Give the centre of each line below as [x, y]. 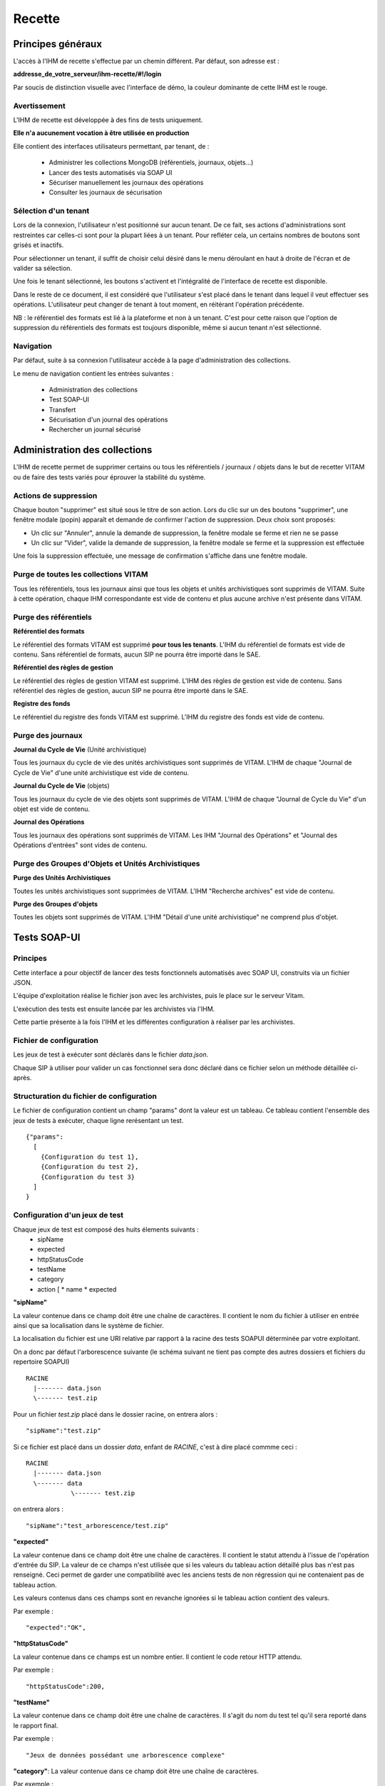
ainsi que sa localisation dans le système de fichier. [88, 1326]
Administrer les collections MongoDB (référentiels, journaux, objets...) [151, 163]
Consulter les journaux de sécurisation [106, 192]
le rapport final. [36, 1725]
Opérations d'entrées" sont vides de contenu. [80, 845]
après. [22, 1078]
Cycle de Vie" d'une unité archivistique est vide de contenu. [101, 772]
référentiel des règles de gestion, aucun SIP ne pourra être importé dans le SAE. [131, 691]
